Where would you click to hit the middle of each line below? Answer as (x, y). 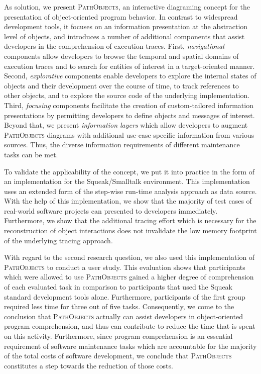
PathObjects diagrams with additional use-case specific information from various (129, 134)
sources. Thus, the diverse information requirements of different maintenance (122, 145)
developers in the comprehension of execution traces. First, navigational (114, 46)
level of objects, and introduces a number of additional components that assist (124, 36)
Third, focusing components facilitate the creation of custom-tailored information (129, 105)
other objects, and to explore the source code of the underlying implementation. (127, 95)
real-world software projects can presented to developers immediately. (111, 210)
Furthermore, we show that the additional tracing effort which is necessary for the (130, 220)
